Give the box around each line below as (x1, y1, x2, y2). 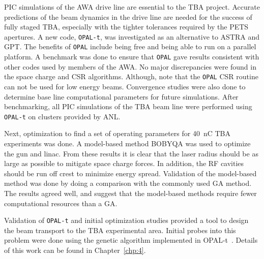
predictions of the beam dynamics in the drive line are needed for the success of (4, 11, 252, 22)
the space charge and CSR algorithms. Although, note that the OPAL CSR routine (4, 71, 258, 82)
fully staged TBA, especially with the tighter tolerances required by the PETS (4, 21, 249, 32)
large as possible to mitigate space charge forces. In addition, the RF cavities (4, 158, 244, 169)
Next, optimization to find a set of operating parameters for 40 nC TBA (4, 128, 231, 139)
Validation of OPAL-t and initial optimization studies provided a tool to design (4, 215, 249, 225)
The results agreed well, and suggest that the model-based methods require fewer (4, 188, 257, 198)
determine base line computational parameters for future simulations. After (4, 91, 239, 102)
